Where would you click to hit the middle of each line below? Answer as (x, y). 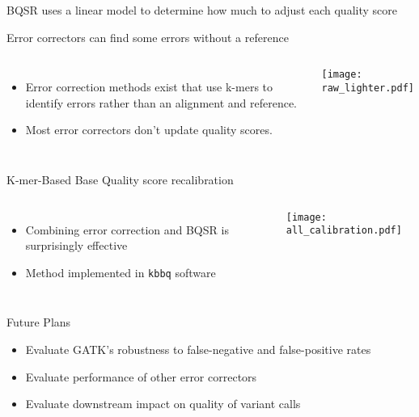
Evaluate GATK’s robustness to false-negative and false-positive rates (198, 349)
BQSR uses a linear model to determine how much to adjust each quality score (202, 10)
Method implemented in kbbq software (121, 272)
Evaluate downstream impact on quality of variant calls (163, 404)
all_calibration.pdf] (344, 231)
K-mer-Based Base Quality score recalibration (120, 179)
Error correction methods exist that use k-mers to (149, 87)
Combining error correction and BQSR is (127, 229)
